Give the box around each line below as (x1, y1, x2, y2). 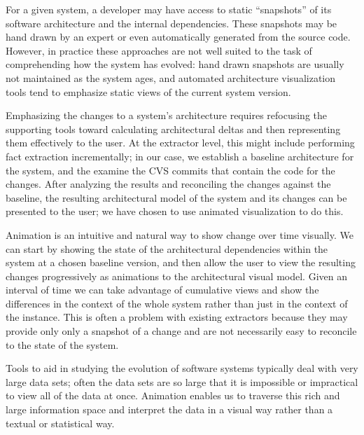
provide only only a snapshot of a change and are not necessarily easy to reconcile (6, 324, 357, 338)
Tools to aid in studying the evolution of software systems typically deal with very (6, 361, 358, 375)
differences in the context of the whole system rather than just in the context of (6, 296, 348, 310)
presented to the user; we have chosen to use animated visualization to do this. (6, 204, 344, 219)
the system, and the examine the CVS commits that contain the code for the (6, 163, 335, 177)
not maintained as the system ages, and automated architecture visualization (6, 70, 336, 85)
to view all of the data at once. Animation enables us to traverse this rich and (6, 388, 340, 403)
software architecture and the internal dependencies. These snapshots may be (6, 15, 337, 30)
